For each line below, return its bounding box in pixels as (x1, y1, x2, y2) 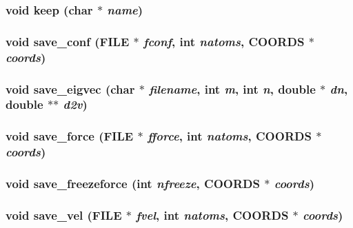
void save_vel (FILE (6, 206, 122, 223)
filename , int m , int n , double (149, 80, 316, 97)
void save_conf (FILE (6, 32, 130, 50)
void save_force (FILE (6, 127, 134, 145)
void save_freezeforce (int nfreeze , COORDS (6, 175, 260, 192)
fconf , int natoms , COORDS (143, 32, 305, 50)
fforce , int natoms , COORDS (147, 127, 312, 145)
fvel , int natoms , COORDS (136, 206, 289, 223)
